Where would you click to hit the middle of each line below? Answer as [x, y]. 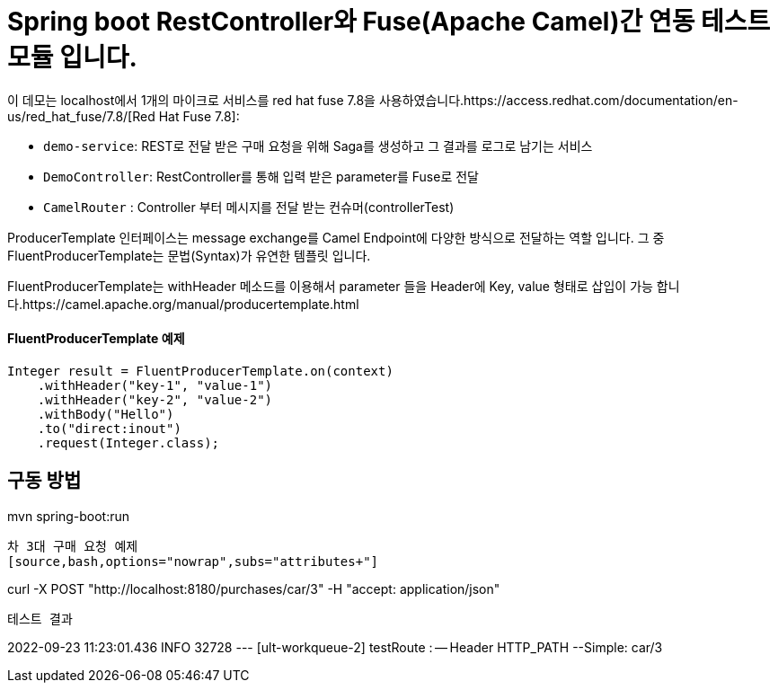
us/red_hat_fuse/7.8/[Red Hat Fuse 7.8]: [124, 116]
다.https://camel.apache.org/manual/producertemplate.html [183, 304]
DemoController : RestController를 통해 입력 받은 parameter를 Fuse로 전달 [261, 176]
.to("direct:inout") [109, 428]
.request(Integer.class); [128, 442]
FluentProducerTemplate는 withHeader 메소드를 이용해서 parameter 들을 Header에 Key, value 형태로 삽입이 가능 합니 [344, 286]
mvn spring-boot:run [68, 516]
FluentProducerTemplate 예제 [96, 339]
